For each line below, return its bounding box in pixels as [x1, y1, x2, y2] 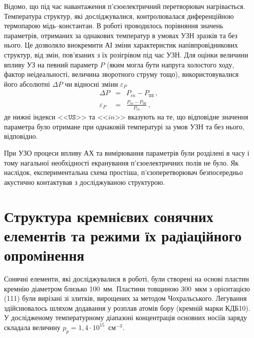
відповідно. [4, 131, 38, 141]
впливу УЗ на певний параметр [4, 59, 98, 69]
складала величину [4, 322, 61, 332]
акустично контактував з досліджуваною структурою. [4, 176, 165, 187]
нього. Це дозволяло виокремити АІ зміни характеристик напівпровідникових [4, 40, 238, 50]
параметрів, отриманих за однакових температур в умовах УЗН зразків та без [4, 30, 238, 40]
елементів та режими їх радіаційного [4, 225, 242, 245]
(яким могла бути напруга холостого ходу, [107, 59, 234, 69]
